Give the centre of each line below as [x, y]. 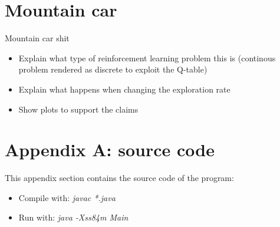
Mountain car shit [37, 38]
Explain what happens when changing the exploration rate [124, 89]
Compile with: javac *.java [67, 197]
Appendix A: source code [110, 149]
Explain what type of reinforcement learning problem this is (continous [147, 57]
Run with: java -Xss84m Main [73, 217]
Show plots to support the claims [78, 109]
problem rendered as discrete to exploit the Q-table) [113, 69]
